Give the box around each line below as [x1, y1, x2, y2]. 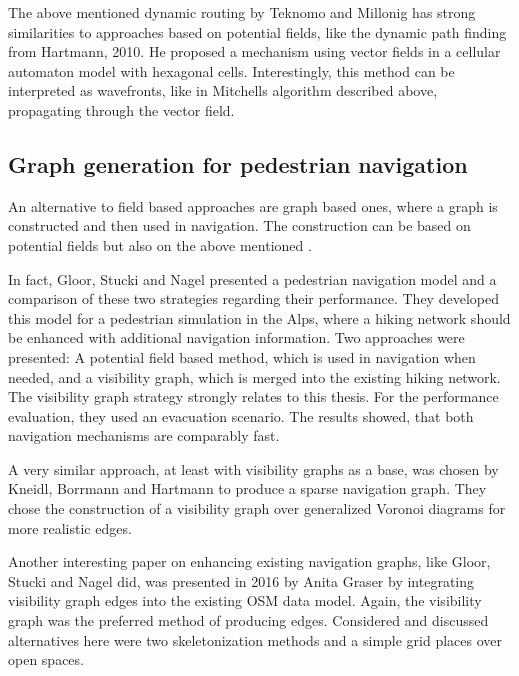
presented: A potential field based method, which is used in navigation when [8, 346, 476, 367]
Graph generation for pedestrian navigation [8, 148, 468, 179]
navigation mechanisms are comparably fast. [8, 425, 280, 446]
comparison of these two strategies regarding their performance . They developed [8, 288, 499, 309]
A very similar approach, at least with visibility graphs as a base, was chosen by [8, 458, 499, 479]
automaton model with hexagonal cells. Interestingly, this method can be [8, 60, 455, 81]
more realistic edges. [8, 517, 132, 538]
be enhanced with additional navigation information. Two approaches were [8, 327, 465, 348]
